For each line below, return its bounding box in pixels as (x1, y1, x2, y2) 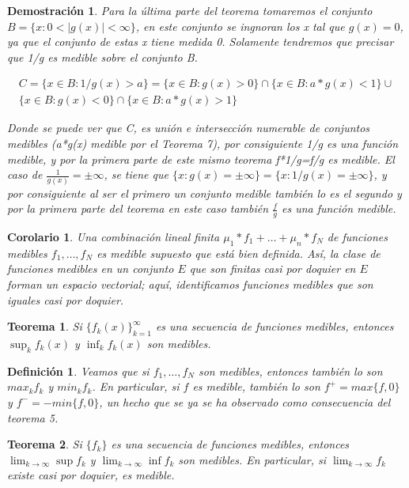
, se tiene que (104, 166, 169, 183)
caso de (7, 166, 43, 183)
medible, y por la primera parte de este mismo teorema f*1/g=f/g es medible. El (7, 150, 395, 167)
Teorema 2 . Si (7, 436, 82, 452)
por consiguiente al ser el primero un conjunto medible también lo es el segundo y (7, 184, 402, 201)
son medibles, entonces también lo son (198, 362, 383, 379)
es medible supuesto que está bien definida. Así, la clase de (97, 244, 381, 261)
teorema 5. (7, 409, 59, 426)
